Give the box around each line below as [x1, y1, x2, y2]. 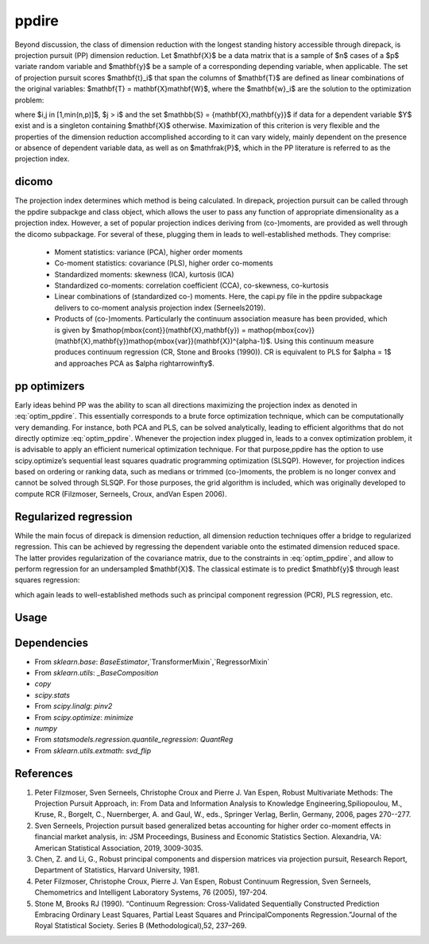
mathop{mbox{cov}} [247, 325, 315, 335]
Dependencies [14, 636, 89, 649]
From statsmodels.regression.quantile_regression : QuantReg [34, 735, 234, 745]
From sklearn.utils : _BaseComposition [34, 668, 159, 678]
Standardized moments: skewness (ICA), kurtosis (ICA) [54, 269, 234, 279]
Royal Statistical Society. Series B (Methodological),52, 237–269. [34, 921, 247, 930]
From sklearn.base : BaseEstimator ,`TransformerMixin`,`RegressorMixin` [34, 656, 270, 667]
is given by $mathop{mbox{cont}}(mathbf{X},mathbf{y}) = [54, 325, 246, 335]
